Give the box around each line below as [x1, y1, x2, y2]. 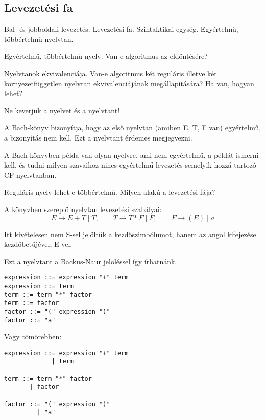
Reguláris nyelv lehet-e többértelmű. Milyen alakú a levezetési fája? [4, 186, 215, 197]
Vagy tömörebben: [4, 331, 62, 342]
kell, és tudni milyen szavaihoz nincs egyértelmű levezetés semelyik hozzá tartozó [4, 159, 256, 170]
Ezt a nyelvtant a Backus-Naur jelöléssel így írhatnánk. [4, 255, 177, 266]
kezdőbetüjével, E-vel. [4, 239, 73, 249]
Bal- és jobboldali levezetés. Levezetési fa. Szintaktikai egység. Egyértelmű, [4, 24, 238, 34]
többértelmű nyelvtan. [4, 33, 74, 44]
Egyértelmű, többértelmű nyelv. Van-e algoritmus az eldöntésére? [4, 51, 208, 61]
